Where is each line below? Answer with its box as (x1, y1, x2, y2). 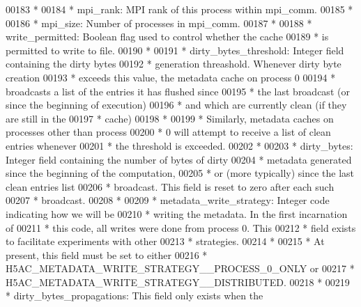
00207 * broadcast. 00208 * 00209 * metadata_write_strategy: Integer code (6, 193, 330, 207)
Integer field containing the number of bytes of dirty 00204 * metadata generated (6, 152, 352, 166)
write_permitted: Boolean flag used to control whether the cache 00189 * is (6, 29, 329, 44)
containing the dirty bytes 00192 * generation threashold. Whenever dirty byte (6, 56, 341, 71)
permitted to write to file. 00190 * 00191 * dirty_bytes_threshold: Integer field (6, 42, 344, 57)
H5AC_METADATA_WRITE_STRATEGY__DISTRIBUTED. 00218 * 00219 (6, 274, 350, 289)
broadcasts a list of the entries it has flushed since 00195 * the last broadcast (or (6, 84, 350, 98)
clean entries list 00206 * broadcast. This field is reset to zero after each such (6, 179, 335, 194)
